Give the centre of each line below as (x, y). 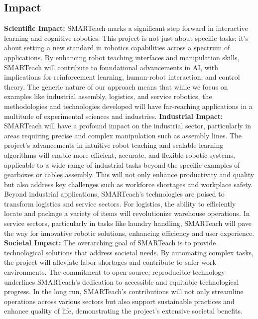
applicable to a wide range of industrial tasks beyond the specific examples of (122, 164)
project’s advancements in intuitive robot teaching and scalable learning (114, 145)
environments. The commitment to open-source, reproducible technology (115, 272)
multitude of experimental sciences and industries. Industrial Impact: (114, 116)
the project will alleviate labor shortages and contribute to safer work (110, 262)
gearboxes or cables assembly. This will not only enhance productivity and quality (129, 174)
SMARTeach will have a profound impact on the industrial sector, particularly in (128, 126)
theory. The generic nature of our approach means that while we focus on (116, 86)
